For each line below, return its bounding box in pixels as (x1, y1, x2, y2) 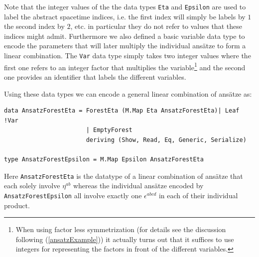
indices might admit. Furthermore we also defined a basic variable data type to (4, 30, 245, 41)
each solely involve (4, 180, 60, 191)
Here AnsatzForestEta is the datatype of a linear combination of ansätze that (4, 170, 243, 181)
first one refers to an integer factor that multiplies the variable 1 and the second (4, 60, 246, 72)
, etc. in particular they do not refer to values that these (70, 21, 242, 31)
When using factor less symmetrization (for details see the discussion (15, 224, 226, 235)
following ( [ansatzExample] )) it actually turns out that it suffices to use (15, 234, 234, 244)
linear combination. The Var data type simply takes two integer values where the (4, 50, 251, 61)
